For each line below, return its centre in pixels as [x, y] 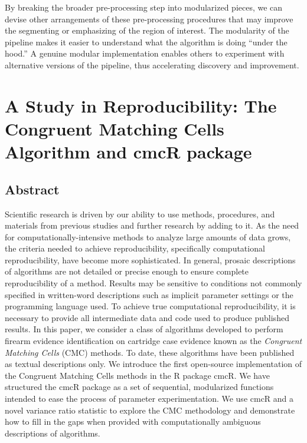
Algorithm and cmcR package [128, 152]
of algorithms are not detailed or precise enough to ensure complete [127, 271]
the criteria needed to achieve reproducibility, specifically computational [135, 248]
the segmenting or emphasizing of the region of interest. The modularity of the [147, 30]
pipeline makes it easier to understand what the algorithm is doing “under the [146, 42]
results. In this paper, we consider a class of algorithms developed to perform [144, 329]
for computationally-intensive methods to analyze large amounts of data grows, [148, 237]
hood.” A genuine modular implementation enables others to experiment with [145, 53]
